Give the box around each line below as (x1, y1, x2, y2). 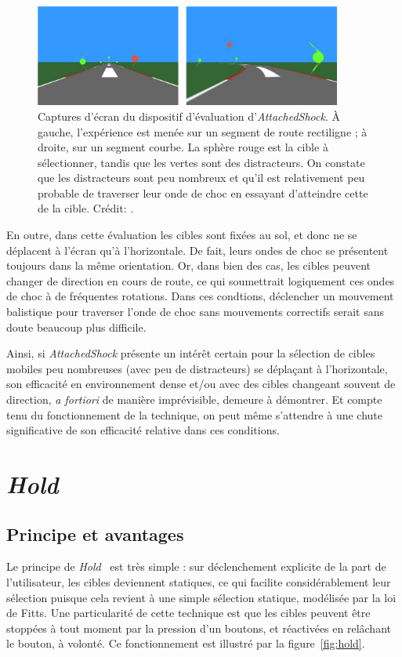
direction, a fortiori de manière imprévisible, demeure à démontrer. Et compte (6, 391, 382, 408)
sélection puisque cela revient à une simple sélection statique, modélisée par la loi (6, 589, 397, 605)
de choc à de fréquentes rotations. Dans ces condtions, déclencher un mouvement (6, 288, 394, 304)
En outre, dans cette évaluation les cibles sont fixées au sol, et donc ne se (6, 227, 357, 243)
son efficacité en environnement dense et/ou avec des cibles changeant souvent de (6, 376, 396, 392)
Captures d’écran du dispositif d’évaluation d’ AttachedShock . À (38, 107, 341, 124)
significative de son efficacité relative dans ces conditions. (6, 422, 280, 438)
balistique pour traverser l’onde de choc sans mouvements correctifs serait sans (6, 303, 384, 320)
